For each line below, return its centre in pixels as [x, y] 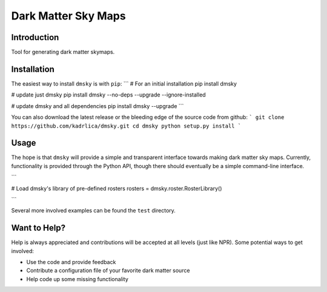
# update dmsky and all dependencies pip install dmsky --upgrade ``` [97, 106]
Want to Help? [38, 228]
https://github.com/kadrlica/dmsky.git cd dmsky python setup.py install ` [126, 126]
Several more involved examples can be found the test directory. [93, 211]
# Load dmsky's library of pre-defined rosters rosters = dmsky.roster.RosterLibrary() [117, 188]
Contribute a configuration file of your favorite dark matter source [108, 271]
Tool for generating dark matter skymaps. [63, 52]
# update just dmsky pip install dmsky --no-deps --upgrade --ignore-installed [108, 95]
